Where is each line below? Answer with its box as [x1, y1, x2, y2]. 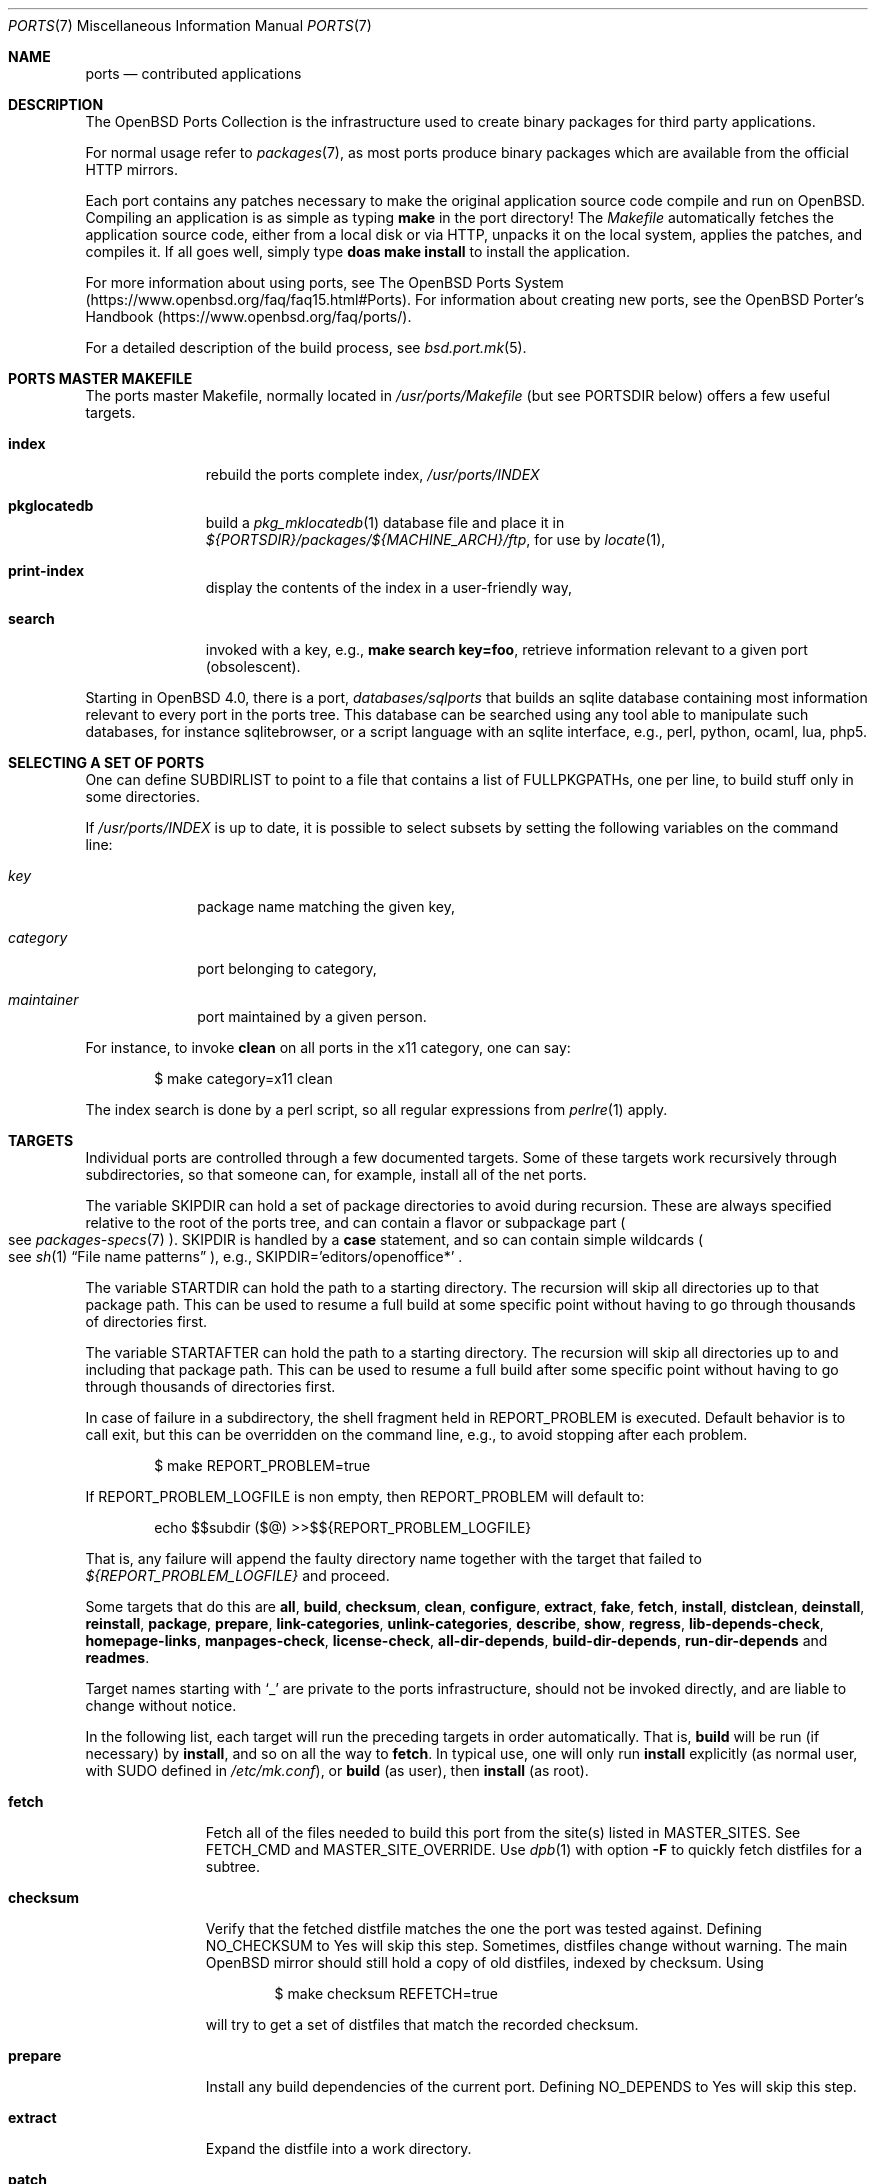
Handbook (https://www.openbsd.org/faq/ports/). [85, 308, 412, 325]
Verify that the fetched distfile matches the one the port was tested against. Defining [205, 1920, 762, 1937]
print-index [8, 562, 85, 579]
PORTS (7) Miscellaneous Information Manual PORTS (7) [8, 17, 372, 34]
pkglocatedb [8, 497, 94, 514]
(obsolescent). [205, 658, 301, 675]
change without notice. [85, 1697, 237, 1714]
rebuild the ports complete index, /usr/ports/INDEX [205, 466, 540, 483]
